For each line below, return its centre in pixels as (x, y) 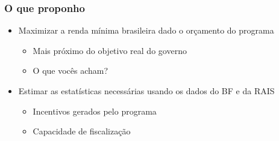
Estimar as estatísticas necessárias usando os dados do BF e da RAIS (146, 91)
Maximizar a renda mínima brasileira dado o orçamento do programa (146, 30)
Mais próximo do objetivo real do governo (110, 50)
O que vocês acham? (71, 70)
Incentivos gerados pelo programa (95, 111)
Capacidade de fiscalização (82, 131)
